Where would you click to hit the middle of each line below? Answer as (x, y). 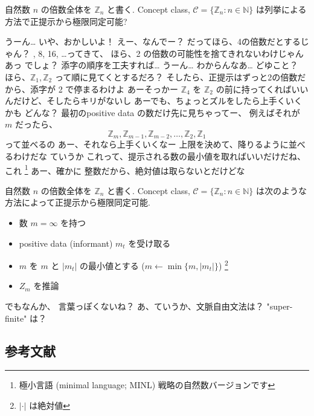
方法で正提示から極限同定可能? (66, 21)
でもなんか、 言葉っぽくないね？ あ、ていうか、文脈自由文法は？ (134, 306)
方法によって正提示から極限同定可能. (78, 202)
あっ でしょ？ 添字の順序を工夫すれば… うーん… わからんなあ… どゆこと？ (152, 65)
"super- (280, 306)
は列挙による (281, 9)
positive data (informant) (66, 243)
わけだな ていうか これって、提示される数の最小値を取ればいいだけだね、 (159, 156)
